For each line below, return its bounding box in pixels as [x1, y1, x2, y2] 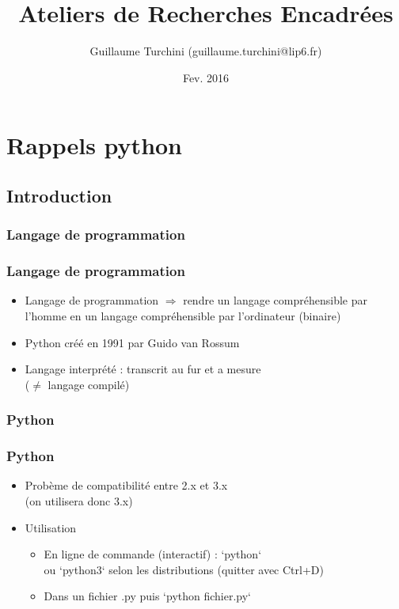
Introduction [6, 183, 112, 207]
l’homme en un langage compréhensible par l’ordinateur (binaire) [25, 307, 341, 323]
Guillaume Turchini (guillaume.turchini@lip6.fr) [89, 43, 322, 59]
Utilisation [25, 519, 77, 535]
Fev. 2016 [182, 69, 230, 85]
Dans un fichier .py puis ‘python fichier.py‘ [44, 588, 252, 604]
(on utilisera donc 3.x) [25, 492, 133, 509]
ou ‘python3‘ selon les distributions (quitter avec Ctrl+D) [44, 561, 324, 577]
